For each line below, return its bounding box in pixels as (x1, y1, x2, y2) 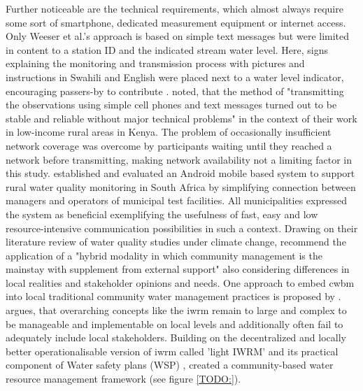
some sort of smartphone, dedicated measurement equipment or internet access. (6, 15, 346, 29)
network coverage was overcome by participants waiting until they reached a (6, 138, 332, 152)
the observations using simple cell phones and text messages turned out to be (6, 97, 337, 112)
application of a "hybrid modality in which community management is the (6, 248, 322, 262)
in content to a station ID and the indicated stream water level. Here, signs (6, 42, 329, 57)
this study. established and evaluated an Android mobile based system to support (6, 166, 355, 180)
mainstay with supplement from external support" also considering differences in (6, 262, 350, 276)
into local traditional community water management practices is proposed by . (6, 289, 341, 304)
